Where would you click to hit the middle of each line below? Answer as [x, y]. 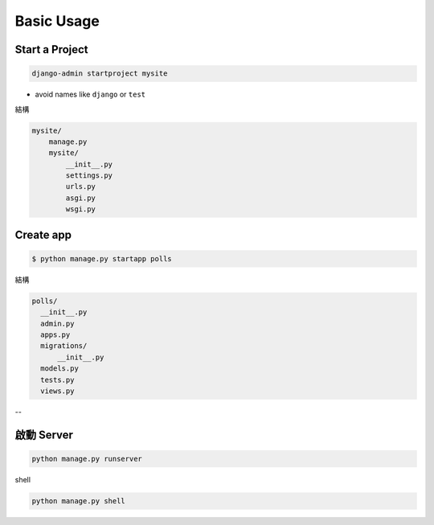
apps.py [55, 334]
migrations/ [64, 346]
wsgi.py [81, 209]
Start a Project [51, 49]
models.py [60, 369]
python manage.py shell [79, 501]
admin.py [57, 323]
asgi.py [81, 198]
